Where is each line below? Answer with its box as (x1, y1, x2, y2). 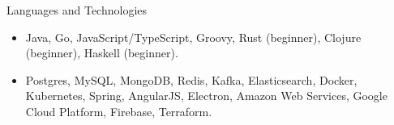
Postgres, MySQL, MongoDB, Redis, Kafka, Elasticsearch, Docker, (25, 71, 358, 88)
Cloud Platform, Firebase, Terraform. (25, 102, 212, 119)
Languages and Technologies (6, 2, 148, 18)
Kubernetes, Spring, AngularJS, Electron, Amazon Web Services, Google (25, 87, 388, 104)
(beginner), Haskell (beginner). (25, 44, 178, 61)
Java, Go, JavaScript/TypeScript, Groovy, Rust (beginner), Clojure (25, 28, 362, 45)
